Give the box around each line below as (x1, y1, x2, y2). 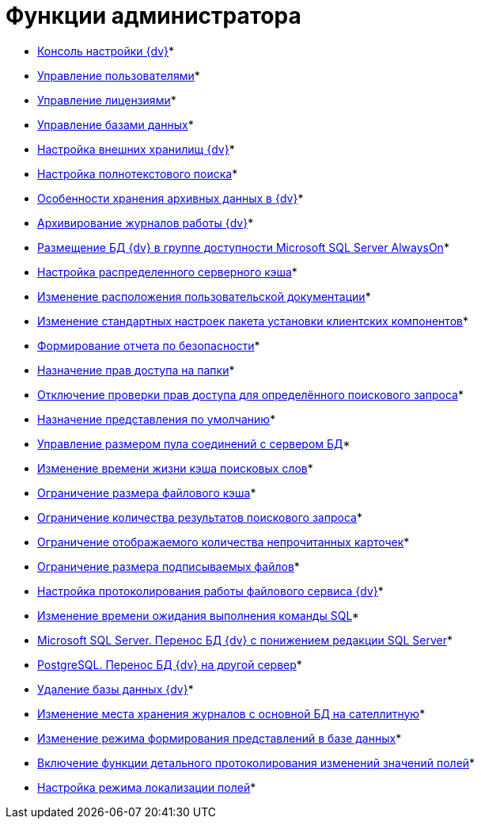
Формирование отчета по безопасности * (37, 338, 260, 352)
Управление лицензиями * (37, 93, 176, 107)
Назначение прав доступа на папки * (37, 363, 235, 377)
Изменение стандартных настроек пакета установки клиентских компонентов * (37, 314, 468, 328)
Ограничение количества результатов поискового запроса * (37, 510, 362, 524)
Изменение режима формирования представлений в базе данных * (37, 731, 402, 745)
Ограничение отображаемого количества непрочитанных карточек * (37, 534, 410, 549)
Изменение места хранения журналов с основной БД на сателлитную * (37, 706, 426, 720)
